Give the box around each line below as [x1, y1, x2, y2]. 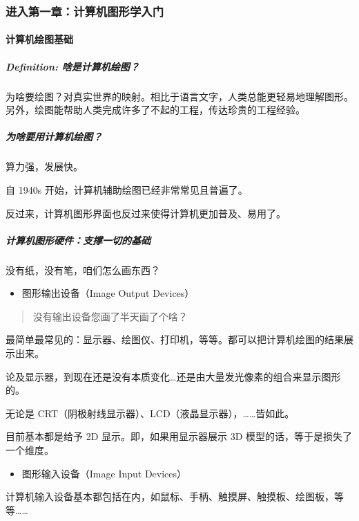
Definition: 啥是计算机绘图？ [6, 59, 139, 73]
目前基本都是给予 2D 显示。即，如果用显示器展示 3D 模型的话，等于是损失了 [6, 429, 353, 444]
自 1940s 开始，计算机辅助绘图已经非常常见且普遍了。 [6, 182, 248, 196]
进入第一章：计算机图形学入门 [6, 2, 164, 19]
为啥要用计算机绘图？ [6, 129, 102, 144]
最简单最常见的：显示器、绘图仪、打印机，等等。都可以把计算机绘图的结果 [6, 332, 344, 347]
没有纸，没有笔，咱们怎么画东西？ [6, 262, 160, 277]
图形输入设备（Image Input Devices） [21, 466, 187, 480]
